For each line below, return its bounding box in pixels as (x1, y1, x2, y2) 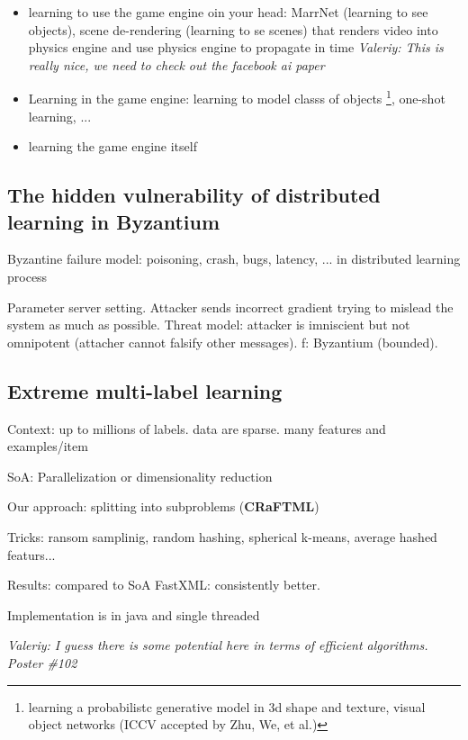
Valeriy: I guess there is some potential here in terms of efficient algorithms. (7, 636, 428, 654)
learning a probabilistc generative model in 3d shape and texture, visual (28, 697, 426, 716)
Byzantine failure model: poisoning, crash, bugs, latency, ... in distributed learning (7, 249, 461, 268)
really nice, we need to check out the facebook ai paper (28, 55, 325, 74)
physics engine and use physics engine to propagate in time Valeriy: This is (28, 38, 444, 57)
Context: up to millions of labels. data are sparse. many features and (7, 419, 386, 438)
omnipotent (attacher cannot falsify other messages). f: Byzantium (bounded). (7, 332, 438, 351)
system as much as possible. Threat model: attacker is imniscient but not (7, 315, 410, 334)
